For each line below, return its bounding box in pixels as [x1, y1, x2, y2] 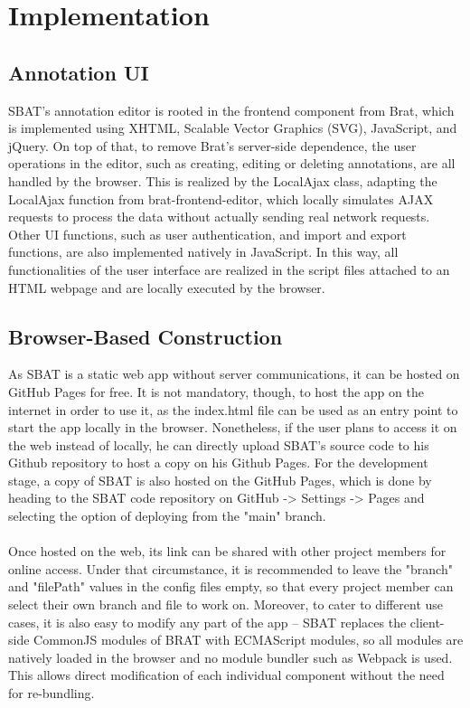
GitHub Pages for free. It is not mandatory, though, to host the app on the [8, 382, 424, 401]
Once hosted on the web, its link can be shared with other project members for [8, 542, 446, 561]
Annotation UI [8, 58, 149, 86]
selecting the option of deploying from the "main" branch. [8, 506, 326, 525]
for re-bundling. [8, 684, 95, 702]
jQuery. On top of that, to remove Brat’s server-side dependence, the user [8, 136, 417, 155]
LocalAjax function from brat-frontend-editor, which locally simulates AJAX [8, 189, 434, 208]
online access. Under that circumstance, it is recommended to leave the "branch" [8, 559, 453, 578]
